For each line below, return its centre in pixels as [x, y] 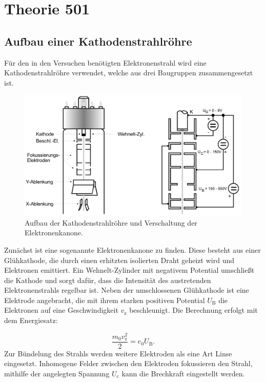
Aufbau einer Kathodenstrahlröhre [98, 41]
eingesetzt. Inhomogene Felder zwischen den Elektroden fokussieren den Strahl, [128, 363]
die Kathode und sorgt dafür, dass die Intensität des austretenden [108, 280]
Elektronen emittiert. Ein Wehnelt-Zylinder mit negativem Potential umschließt [129, 270]
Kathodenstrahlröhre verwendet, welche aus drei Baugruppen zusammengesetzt [129, 73]
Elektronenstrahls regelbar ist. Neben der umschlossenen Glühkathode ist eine [127, 290]
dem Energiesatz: [31, 320]
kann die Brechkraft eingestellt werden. [183, 373]
